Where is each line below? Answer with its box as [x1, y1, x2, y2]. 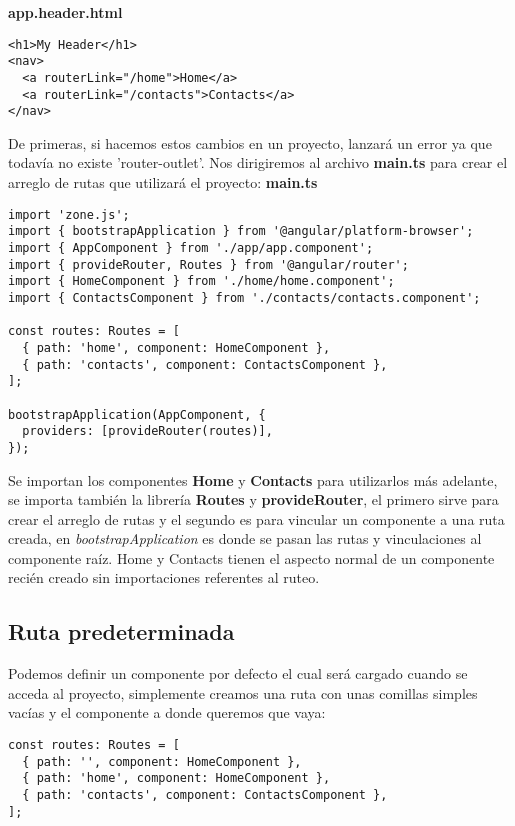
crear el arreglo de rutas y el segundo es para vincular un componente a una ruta [8, 508, 505, 529]
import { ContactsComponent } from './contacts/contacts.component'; [8, 290, 481, 305]
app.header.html [8, 2, 123, 22]
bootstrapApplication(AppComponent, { [8, 407, 266, 422]
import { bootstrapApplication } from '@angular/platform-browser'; [8, 224, 474, 239]
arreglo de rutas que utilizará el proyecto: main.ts [8, 172, 318, 193]
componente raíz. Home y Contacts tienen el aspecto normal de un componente [8, 547, 495, 568]
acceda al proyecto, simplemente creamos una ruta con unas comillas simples [8, 682, 478, 703]
